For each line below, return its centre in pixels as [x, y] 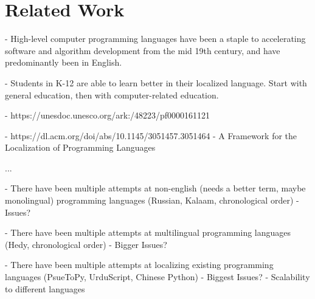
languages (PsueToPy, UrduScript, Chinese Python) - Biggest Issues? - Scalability [157, 277]
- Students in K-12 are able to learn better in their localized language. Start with [156, 82]
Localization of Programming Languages [80, 147]
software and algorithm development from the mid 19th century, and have [143, 50]
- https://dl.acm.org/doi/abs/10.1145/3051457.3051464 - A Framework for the [151, 135]
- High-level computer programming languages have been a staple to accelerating [155, 39]
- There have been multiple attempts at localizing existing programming [139, 265]
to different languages [45, 288]
